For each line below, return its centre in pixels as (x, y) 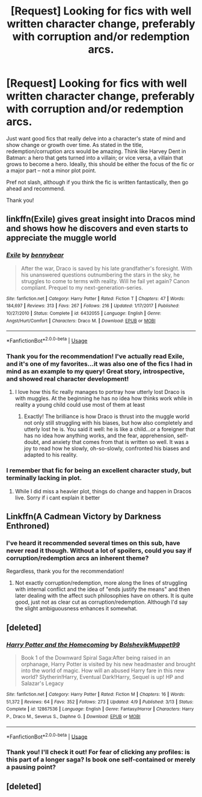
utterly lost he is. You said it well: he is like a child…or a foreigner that (109, 430)
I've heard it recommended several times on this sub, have (93, 543)
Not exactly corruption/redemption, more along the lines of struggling (101, 583)
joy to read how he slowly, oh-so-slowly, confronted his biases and (107, 449)
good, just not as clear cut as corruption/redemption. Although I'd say (101, 602)
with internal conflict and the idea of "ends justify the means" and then (103, 589)
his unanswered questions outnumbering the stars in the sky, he (100, 275)
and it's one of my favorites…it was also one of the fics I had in (99, 364)
